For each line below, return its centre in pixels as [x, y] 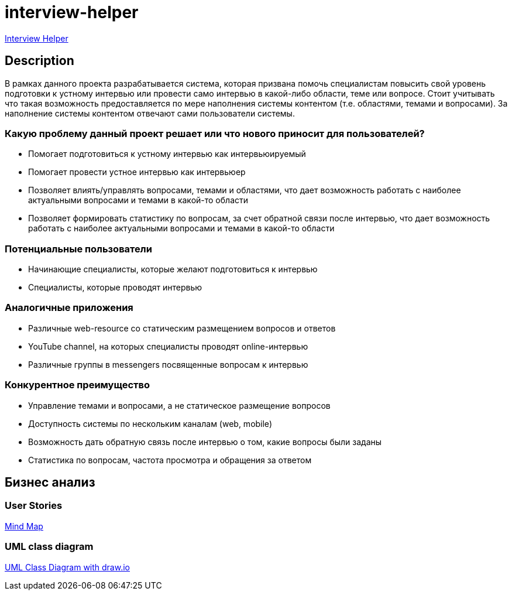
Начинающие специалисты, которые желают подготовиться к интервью [173, 269]
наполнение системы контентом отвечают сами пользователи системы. [150, 113]
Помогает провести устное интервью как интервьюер [137, 172]
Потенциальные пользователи [78, 249]
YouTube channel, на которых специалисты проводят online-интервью [168, 346]
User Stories [34, 506]
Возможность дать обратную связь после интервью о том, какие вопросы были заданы [205, 442]
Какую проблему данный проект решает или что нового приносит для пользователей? [215, 133]
